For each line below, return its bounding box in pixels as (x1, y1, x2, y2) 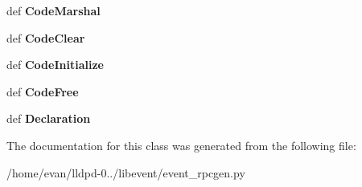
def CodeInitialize (6, 56, 104, 73)
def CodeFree (6, 83, 79, 100)
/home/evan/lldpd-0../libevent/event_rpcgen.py (6, 164, 245, 181)
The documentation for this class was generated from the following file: (6, 136, 356, 153)
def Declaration (6, 110, 91, 127)
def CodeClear (6, 29, 85, 46)
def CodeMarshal (6, 2, 101, 18)
